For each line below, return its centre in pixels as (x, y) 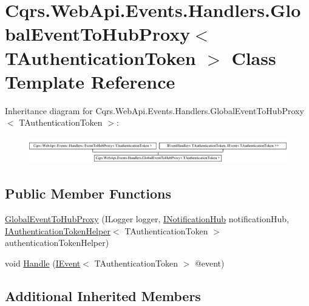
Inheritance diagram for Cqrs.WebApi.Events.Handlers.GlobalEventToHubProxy (154, 110)
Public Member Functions (88, 193)
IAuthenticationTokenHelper (58, 230)
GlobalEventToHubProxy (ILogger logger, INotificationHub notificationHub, (147, 218)
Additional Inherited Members (103, 295)
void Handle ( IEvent (43, 263)
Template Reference (90, 81)
